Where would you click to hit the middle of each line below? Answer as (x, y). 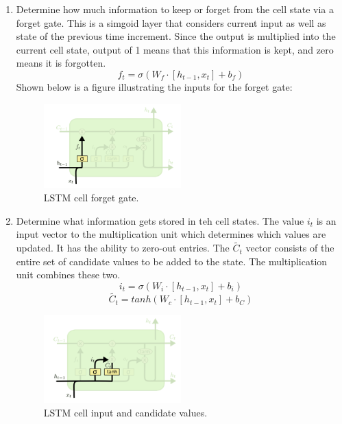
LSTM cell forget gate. (91, 198)
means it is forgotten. (61, 63)
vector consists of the (290, 248)
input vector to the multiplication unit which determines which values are (171, 234)
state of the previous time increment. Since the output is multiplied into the (176, 36)
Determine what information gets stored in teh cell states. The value (160, 220)
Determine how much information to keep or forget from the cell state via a (175, 9)
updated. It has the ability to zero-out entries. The (123, 248)
